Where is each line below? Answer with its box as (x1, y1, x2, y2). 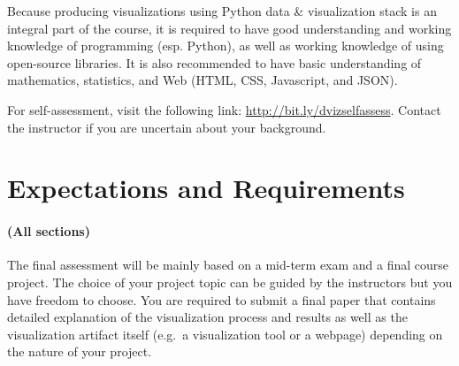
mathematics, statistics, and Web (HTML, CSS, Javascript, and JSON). (7, 71, 398, 89)
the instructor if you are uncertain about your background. (7, 118, 326, 136)
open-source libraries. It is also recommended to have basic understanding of (7, 53, 422, 72)
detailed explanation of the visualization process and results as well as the (7, 308, 408, 326)
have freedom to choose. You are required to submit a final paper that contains (7, 290, 436, 309)
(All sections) (7, 222, 90, 240)
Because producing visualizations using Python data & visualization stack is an (7, 2, 437, 19)
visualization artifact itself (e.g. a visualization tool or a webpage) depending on (7, 324, 443, 343)
